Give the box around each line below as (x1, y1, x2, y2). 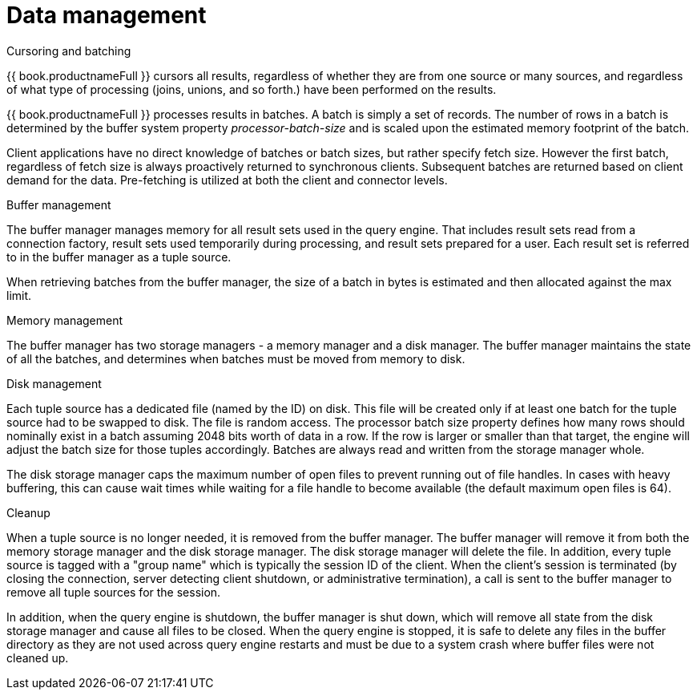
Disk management (6, 376, 102, 390)
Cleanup (6, 505, 50, 520)
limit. (6, 288, 32, 302)
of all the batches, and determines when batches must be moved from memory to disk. (6, 351, 465, 366)
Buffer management (6, 197, 111, 212)
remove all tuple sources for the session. (6, 585, 221, 599)
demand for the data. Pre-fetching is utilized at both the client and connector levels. (6, 172, 448, 187)
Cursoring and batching (6, 43, 131, 58)
